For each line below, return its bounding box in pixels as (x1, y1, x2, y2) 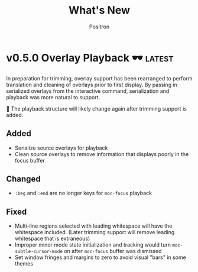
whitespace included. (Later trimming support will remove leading (14, 229, 175, 236)
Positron (89, 23, 110, 30)
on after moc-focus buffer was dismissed (64, 248, 162, 255)
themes (14, 260, 34, 267)
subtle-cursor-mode (14, 249, 63, 255)
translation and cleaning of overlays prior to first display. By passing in (6, 81, 177, 88)
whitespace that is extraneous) (14, 235, 90, 242)
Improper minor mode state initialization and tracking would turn (14, 241, 171, 248)
